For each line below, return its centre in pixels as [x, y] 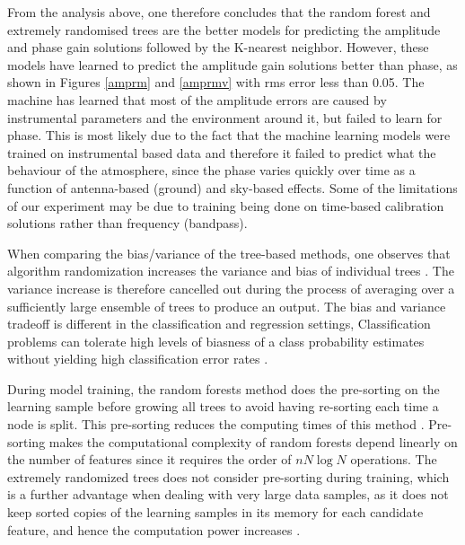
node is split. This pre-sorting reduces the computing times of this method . [216, 424]
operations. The [394, 459]
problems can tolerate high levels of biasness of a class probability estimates [216, 341]
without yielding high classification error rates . [138, 359]
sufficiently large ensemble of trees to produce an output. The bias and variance [227, 306]
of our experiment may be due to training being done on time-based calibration [226, 205]
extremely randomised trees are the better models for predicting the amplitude [224, 29]
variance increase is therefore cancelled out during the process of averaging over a [231, 288]
